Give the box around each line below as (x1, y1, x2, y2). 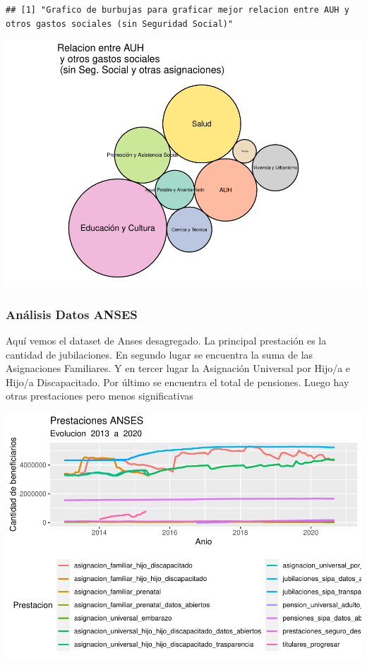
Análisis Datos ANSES (6, 305, 138, 323)
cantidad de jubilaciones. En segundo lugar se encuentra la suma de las (6, 347, 313, 361)
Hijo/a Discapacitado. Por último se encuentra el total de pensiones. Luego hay (6, 374, 349, 389)
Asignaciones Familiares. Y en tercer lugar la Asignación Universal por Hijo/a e (6, 361, 351, 376)
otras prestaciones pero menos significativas (6, 388, 193, 403)
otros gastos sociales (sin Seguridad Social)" (6, 18, 234, 29)
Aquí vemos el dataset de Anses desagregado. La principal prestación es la (6, 332, 327, 347)
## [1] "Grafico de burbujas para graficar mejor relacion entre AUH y (6, 5, 349, 15)
